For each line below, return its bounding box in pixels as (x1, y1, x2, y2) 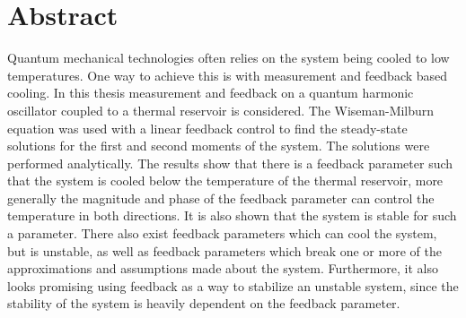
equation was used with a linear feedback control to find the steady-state (7, 118, 408, 137)
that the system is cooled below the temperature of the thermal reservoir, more (7, 171, 444, 190)
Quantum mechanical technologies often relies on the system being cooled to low (7, 48, 450, 67)
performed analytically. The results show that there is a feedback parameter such (7, 153, 453, 172)
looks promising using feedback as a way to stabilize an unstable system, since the (7, 276, 459, 295)
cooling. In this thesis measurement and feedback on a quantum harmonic (7, 83, 414, 102)
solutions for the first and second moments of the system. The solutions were (7, 136, 430, 155)
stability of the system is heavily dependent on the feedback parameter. (7, 294, 400, 313)
